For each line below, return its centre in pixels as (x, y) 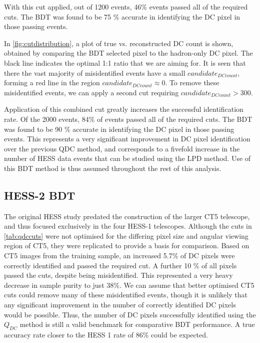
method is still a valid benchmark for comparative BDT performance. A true (137, 324)
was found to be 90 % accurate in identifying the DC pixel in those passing (119, 129)
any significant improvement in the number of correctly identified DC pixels (120, 305)
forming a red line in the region (52, 82)
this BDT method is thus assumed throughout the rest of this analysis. (113, 168)
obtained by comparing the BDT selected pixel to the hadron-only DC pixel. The (128, 53)
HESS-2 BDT (40, 195)
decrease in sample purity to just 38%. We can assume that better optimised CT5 (129, 285)
